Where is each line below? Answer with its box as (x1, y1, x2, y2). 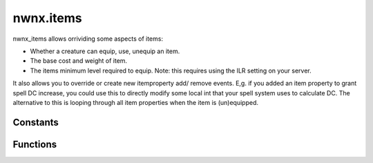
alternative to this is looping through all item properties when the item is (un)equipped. (12, 98, 259, 106)
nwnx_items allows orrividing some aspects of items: (12, 35, 164, 43)
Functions (12, 138, 57, 150)
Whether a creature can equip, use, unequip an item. (30, 47, 180, 55)
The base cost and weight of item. (30, 57, 128, 65)
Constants (12, 116, 59, 128)
